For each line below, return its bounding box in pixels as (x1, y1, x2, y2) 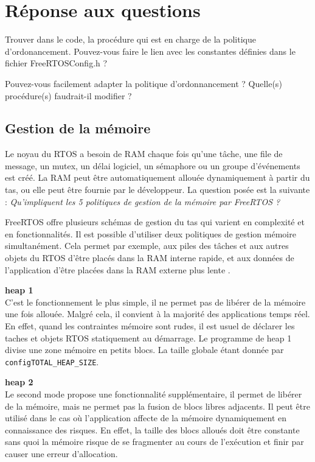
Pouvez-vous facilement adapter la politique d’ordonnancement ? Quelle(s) (5, 77, 282, 89)
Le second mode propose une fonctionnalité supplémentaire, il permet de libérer (5, 388, 302, 401)
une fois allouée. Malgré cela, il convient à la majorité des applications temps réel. (5, 307, 310, 320)
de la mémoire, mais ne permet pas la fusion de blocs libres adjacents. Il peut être (5, 399, 310, 412)
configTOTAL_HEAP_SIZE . (5, 355, 99, 368)
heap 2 (5, 376, 33, 388)
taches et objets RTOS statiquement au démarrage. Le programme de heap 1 (5, 331, 292, 344)
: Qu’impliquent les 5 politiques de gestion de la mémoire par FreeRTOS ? (5, 195, 280, 208)
